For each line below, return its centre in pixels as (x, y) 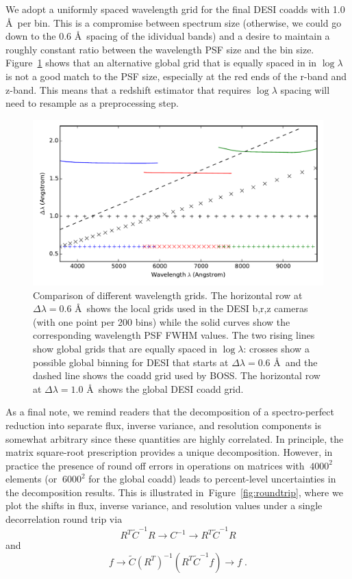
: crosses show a (276, 348)
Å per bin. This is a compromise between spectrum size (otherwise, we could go (174, 22)
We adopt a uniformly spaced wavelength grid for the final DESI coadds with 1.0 (175, 9)
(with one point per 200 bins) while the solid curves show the (162, 321)
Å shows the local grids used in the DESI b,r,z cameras (191, 308)
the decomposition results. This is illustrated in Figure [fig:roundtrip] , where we (174, 492)
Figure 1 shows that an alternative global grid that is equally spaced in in (161, 63)
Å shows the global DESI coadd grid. (165, 388)
